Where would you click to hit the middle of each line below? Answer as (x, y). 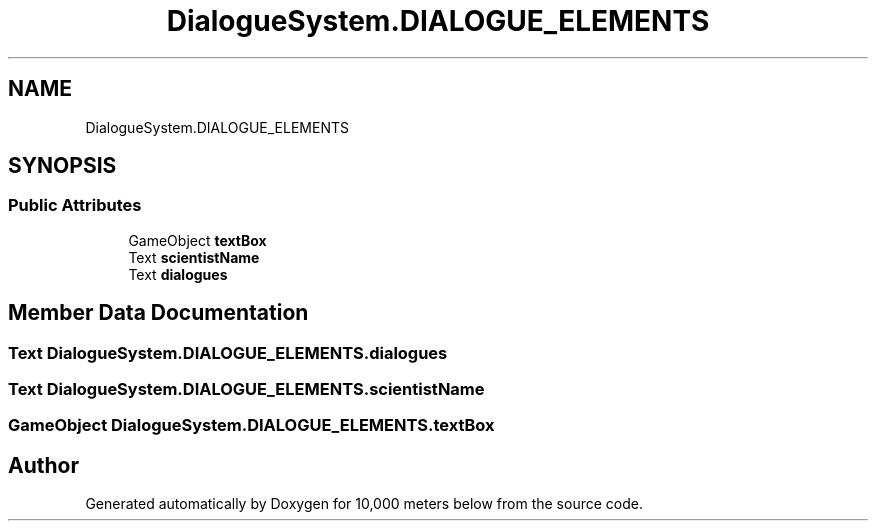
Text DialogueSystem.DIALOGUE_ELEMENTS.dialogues (228, 352)
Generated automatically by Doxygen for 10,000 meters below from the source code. (364, 504)
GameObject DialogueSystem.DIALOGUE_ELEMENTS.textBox (251, 425)
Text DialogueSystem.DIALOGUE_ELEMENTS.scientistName (246, 389)
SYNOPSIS (62, 166)
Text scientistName (194, 257)
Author (43, 465)
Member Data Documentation (158, 313)
